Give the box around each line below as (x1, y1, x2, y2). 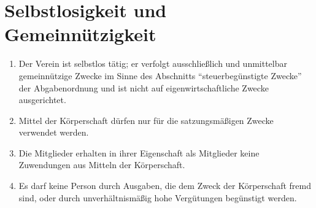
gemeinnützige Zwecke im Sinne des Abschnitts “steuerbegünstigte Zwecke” (18, 69, 302, 82)
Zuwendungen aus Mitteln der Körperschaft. (18, 158, 185, 171)
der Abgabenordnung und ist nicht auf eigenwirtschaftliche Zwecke (18, 81, 269, 94)
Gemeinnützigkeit (4, 21, 156, 47)
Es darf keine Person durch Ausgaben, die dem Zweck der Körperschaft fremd (18, 179, 311, 192)
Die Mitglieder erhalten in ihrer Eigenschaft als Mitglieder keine (18, 146, 260, 159)
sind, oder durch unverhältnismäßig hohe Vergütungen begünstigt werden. (18, 191, 297, 204)
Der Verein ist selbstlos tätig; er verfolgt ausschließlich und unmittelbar (18, 57, 287, 70)
